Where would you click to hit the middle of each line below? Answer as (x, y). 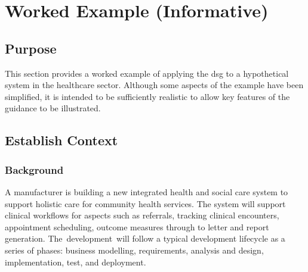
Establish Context (61, 140)
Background (34, 169)
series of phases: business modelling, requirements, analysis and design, (134, 250)
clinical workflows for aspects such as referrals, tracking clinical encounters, (142, 215)
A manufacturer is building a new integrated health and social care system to (147, 191)
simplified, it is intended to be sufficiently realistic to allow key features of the (147, 96)
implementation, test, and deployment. (76, 262)
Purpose (31, 48)
